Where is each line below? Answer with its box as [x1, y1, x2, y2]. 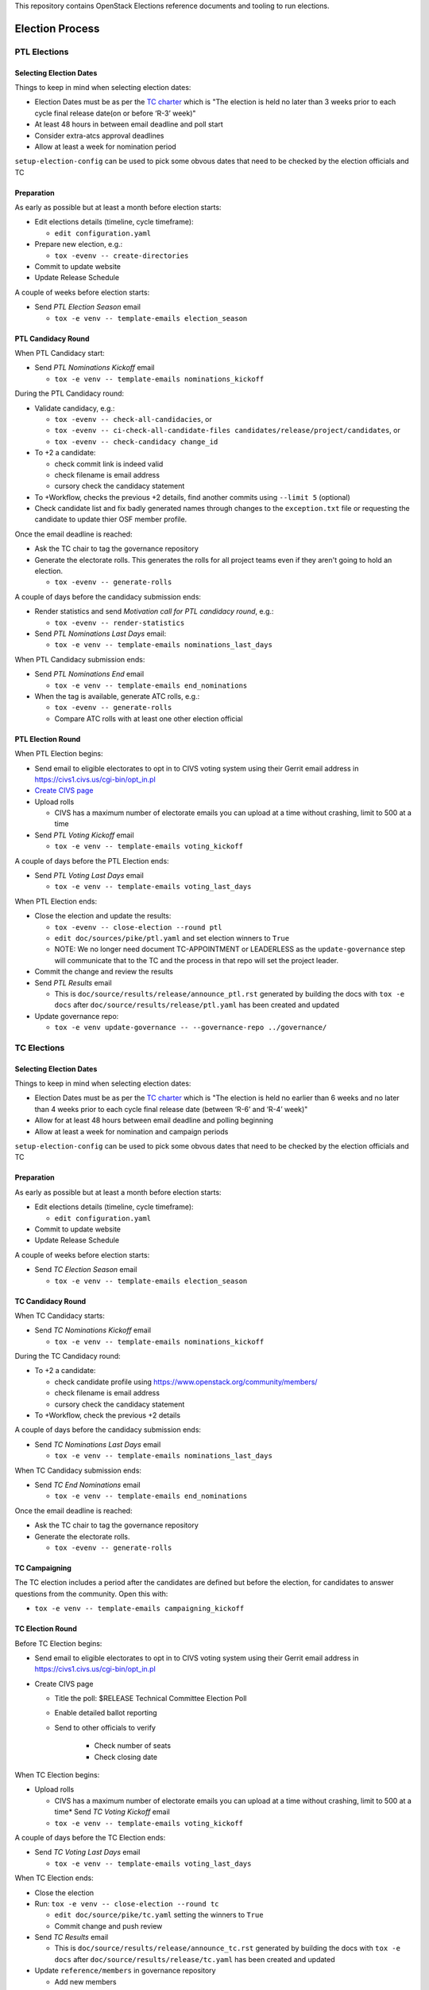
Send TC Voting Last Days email [34, 1848, 141, 1857]
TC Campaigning [14, 1563, 71, 1572]
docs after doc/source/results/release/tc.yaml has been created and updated [54, 1954, 335, 1964]
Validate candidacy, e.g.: [34, 403, 115, 413]
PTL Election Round [14, 734, 81, 743]
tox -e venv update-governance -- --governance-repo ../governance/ [54, 1023, 327, 1032]
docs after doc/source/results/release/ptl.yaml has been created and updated [54, 1000, 339, 1010]
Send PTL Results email [34, 977, 112, 987]
